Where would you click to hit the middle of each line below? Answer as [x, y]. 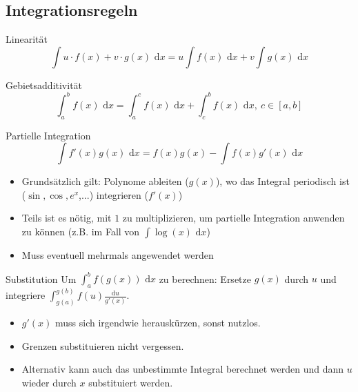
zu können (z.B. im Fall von [81, 232]
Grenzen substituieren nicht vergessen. [103, 345]
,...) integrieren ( [113, 194]
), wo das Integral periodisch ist [282, 181]
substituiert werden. [131, 383]
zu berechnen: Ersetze [205, 278]
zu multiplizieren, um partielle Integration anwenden [233, 218]
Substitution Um [41, 278]
